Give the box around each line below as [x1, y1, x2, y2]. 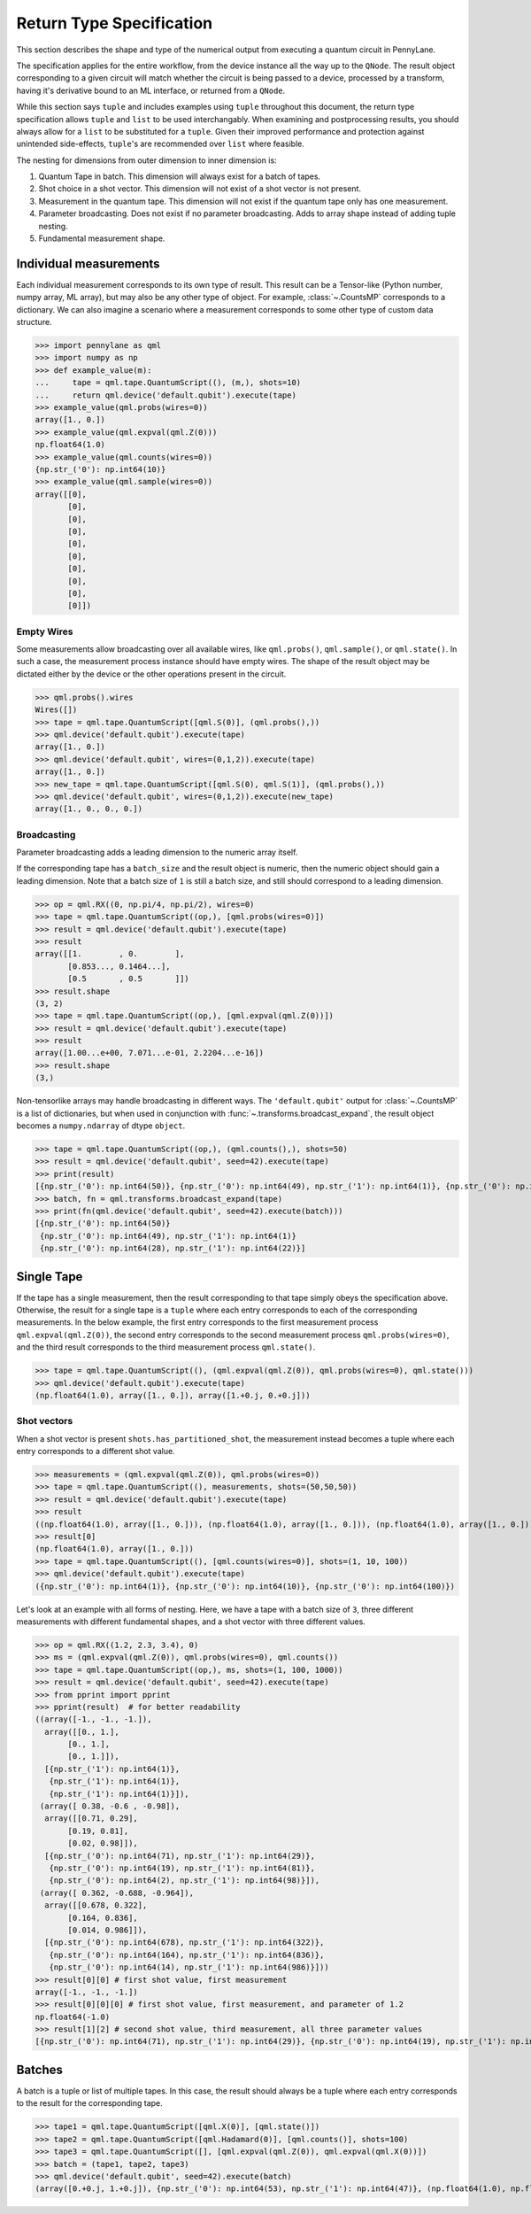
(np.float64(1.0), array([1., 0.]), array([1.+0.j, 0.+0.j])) [35, 1390, 311, 1400]
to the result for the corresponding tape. [16, 2098, 163, 2109]
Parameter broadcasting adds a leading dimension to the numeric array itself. [16, 847, 298, 858]
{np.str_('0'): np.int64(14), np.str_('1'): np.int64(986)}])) [49, 1962, 329, 1972]
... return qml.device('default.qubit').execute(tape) [35, 390, 296, 400]
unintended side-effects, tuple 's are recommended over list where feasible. [16, 138, 304, 150]
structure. [16, 317, 52, 328]
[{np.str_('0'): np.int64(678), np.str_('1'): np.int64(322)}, [44, 1938, 325, 1947]
